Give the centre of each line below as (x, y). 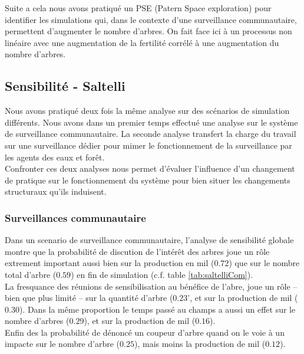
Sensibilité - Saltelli (65, 86)
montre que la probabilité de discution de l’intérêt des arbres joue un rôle (137, 251)
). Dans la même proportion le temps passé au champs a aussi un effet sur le (157, 309)
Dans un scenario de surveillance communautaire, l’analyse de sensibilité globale (149, 240)
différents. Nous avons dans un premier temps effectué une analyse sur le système (151, 122)
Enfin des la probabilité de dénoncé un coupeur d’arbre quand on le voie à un (145, 332)
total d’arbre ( (31, 274)
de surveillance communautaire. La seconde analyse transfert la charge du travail (151, 134)
